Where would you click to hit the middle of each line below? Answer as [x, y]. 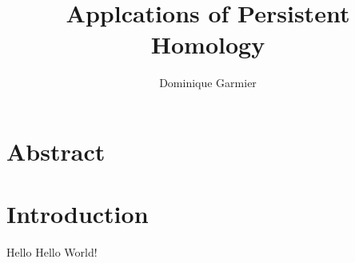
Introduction [78, 214]
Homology [208, 44]
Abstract [56, 151]
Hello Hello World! [52, 252]
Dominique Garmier [208, 83]
